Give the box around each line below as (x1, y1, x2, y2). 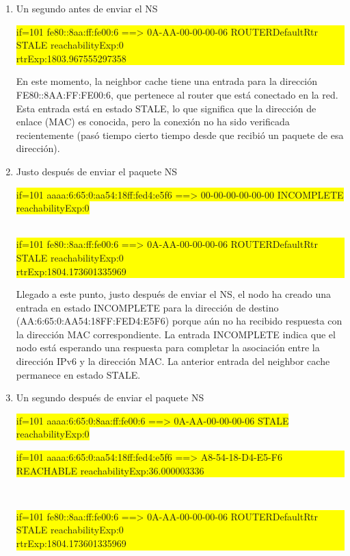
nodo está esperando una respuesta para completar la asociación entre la (16, 340, 320, 355)
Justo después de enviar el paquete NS (16, 164, 178, 178)
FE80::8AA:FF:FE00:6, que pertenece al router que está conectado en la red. (16, 87, 338, 101)
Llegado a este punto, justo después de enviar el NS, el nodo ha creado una (16, 287, 332, 301)
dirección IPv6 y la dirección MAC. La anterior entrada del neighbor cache (16, 354, 330, 368)
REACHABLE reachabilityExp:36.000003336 (16, 463, 204, 477)
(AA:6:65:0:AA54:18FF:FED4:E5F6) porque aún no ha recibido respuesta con (16, 314, 342, 328)
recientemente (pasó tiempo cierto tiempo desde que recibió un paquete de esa (16, 127, 344, 142)
